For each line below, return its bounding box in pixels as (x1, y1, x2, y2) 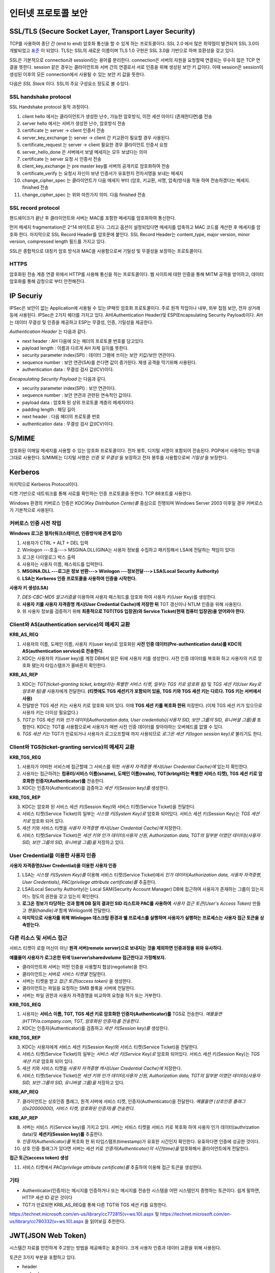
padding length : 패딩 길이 (22, 406, 76, 412)
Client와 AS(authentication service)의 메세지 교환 (9, 621, 130, 628)
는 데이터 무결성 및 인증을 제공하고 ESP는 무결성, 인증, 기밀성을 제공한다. (9, 319, 154, 325)
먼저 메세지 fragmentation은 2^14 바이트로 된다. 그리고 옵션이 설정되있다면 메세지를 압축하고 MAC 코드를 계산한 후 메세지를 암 (9, 224, 261, 230)
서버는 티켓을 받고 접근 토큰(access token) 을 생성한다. (22, 978, 132, 984)
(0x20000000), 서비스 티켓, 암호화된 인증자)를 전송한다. (22, 1105, 135, 1112)
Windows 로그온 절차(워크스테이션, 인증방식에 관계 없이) (9, 530, 122, 537)
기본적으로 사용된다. (14, 507, 54, 513)
